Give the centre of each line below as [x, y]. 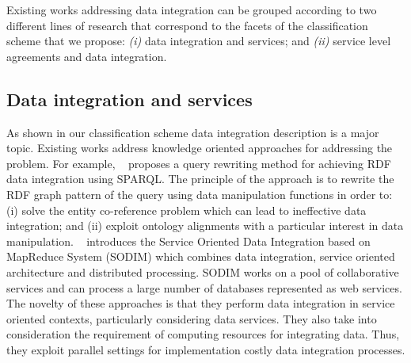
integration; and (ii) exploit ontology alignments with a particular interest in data [205, 225]
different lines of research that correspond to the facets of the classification [187, 25]
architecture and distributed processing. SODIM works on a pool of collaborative [203, 271]
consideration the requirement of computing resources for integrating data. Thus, [203, 334]
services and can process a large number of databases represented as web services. [204, 287]
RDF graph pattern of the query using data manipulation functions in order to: [200, 194]
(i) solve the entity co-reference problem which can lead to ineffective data [186, 210]
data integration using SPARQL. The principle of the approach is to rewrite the [200, 179]
